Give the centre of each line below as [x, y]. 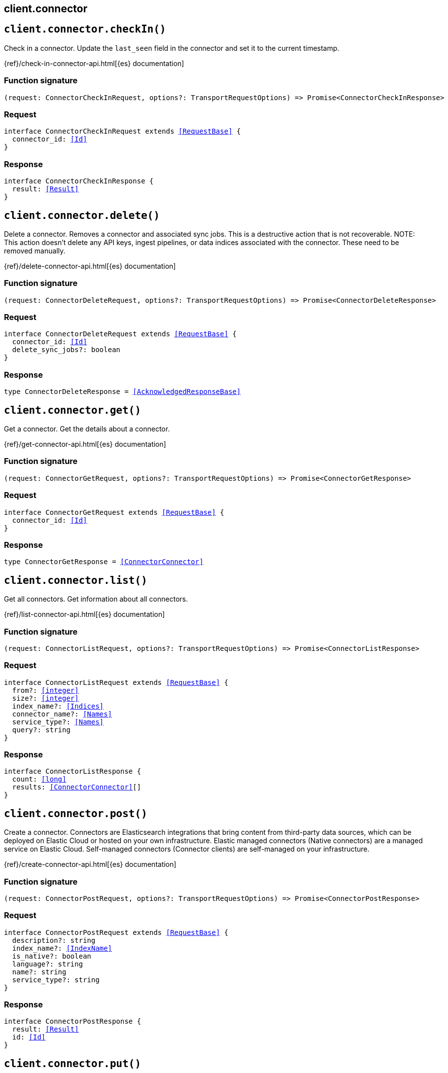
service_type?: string [56, 980]
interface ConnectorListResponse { [73, 771]
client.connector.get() [73, 410]
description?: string [54, 940]
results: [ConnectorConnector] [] [77, 787]
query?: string [41, 730]
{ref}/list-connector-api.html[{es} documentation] [85, 614]
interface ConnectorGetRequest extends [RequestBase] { [114, 512]
